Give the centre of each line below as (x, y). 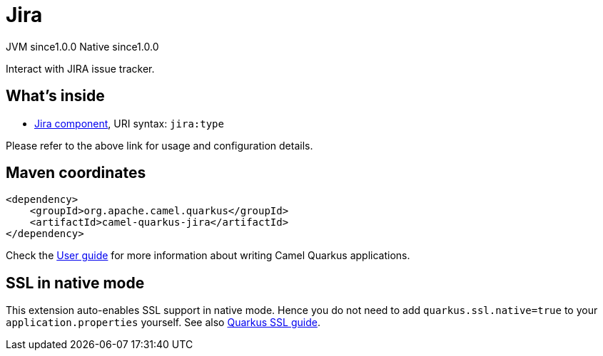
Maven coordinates (76, 173)
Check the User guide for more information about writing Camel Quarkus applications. (208, 256)
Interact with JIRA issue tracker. (80, 68)
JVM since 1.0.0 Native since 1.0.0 (82, 46)
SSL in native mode (75, 283)
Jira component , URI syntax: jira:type (129, 123)
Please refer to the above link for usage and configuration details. (159, 145)
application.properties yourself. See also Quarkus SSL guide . (163, 323)
